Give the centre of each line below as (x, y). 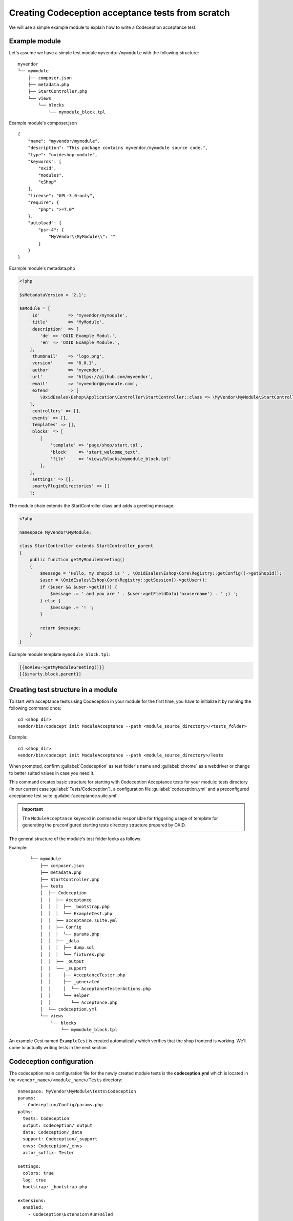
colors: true (38, 1173)
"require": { (43, 202)
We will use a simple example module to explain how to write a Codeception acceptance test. (103, 27)
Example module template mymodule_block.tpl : (60, 654)
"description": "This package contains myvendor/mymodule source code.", (118, 148)
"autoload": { (45, 223)
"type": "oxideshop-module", (63, 155)
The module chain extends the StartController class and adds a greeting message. (92, 505)
